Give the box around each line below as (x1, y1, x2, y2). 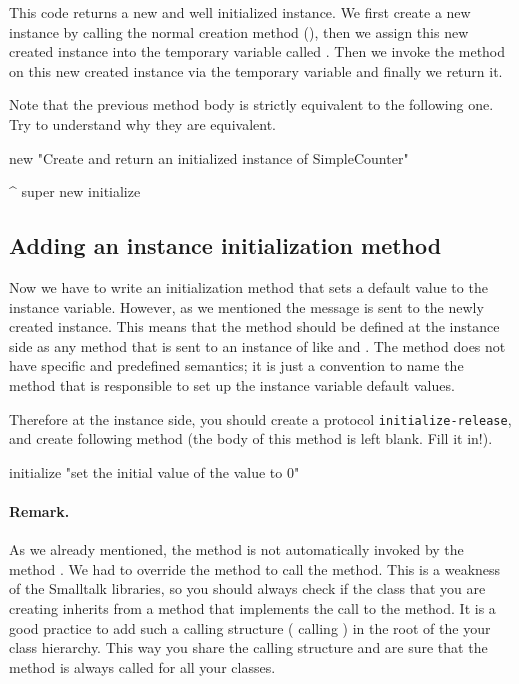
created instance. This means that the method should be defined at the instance (9, 316, 500, 337)
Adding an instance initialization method (9, 230, 442, 261)
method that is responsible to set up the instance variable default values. (9, 374, 455, 395)
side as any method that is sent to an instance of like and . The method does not (9, 335, 506, 356)
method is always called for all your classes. (9, 656, 276, 677)
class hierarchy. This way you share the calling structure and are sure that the (9, 637, 488, 658)
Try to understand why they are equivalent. (9, 113, 276, 134)
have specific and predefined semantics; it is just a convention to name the (9, 355, 464, 376)
